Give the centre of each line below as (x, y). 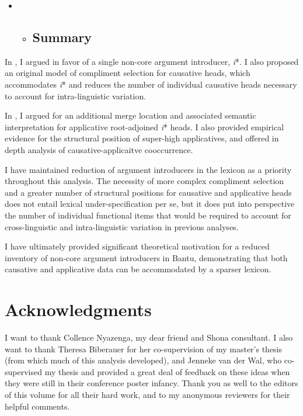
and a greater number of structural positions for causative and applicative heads (148, 192)
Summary (62, 37)
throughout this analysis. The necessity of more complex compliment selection (144, 181)
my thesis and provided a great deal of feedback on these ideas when (167, 371)
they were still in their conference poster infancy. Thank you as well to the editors (151, 383)
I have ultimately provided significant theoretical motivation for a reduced (137, 246)
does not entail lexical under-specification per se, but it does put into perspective (150, 204)
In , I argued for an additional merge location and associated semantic (130, 115)
